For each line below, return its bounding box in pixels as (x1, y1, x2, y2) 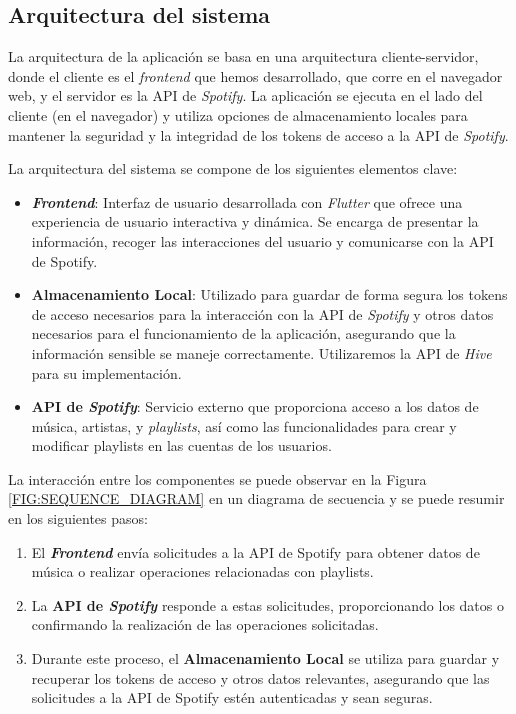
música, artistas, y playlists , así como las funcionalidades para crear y (31, 415, 457, 436)
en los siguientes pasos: (8, 508, 148, 529)
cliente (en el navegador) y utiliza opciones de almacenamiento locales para (8, 104, 468, 125)
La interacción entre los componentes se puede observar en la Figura (8, 468, 427, 489)
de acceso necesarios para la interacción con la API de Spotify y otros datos (31, 303, 494, 324)
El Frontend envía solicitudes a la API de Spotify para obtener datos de (31, 541, 480, 562)
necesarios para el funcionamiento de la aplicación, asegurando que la (31, 323, 456, 344)
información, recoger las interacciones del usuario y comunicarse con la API (31, 230, 494, 251)
